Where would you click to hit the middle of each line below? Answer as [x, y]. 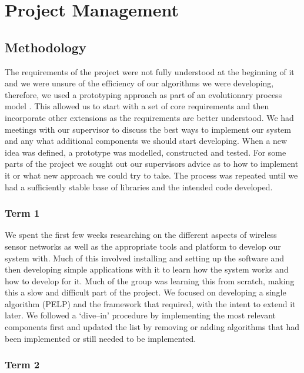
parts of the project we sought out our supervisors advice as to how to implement [152, 164]
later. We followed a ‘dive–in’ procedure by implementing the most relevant [141, 315]
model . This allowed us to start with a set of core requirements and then [137, 106]
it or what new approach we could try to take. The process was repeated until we [151, 175]
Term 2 [22, 364]
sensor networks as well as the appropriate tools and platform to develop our [143, 246]
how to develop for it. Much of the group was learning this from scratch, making [150, 280]
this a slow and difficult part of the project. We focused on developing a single [146, 292]
